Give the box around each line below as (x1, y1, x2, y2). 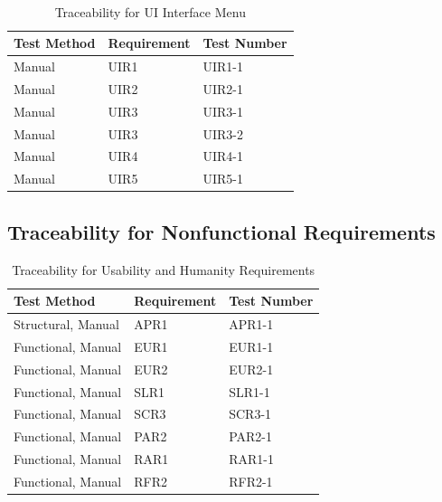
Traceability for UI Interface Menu (54, 2, 246, 21)
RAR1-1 (229, 450, 274, 469)
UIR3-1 (202, 101, 243, 120)
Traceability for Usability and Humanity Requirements (12, 260, 315, 279)
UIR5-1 (202, 169, 243, 188)
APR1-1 (229, 314, 274, 333)
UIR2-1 (202, 79, 243, 98)
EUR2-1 (229, 359, 274, 378)
